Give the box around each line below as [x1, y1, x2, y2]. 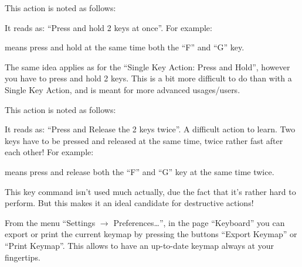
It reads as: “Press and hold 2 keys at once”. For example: [5, 21, 212, 33]
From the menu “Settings [5, 216, 96, 228]
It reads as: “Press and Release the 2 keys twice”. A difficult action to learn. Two [5, 123, 296, 135]
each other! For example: [5, 146, 94, 158]
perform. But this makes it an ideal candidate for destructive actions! [5, 197, 254, 209]
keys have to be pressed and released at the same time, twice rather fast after [5, 134, 283, 146]
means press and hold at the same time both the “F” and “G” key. [5, 41, 245, 53]
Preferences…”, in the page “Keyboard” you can [113, 216, 285, 228]
